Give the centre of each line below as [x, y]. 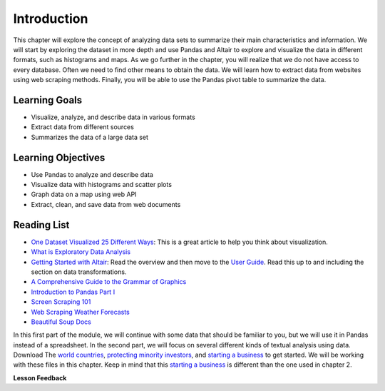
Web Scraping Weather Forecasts [80, 312]
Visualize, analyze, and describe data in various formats [113, 117]
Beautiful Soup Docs [61, 322]
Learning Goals [48, 100]
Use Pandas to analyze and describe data [92, 174]
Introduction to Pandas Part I [73, 292]
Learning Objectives [59, 157]
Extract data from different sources [83, 127]
